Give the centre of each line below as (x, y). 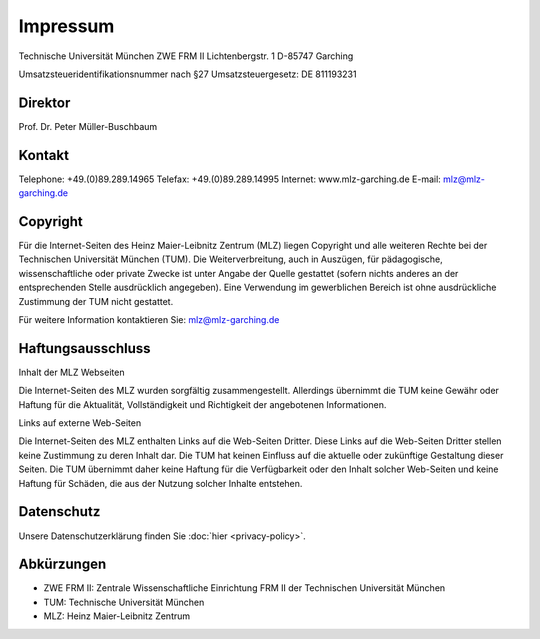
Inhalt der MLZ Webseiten (71, 372)
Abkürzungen (62, 564)
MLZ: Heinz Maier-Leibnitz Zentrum (117, 616)
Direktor (44, 102)
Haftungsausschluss (84, 348)
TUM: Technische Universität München (124, 602)
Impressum (66, 26)
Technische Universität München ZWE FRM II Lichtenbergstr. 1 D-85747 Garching (186, 56)
